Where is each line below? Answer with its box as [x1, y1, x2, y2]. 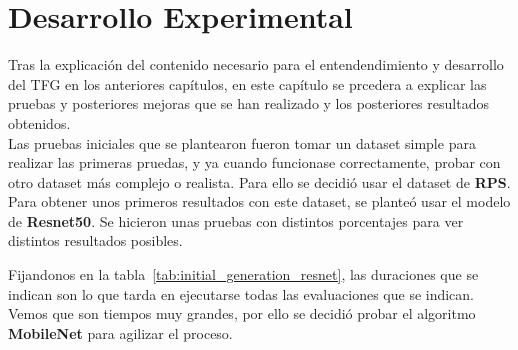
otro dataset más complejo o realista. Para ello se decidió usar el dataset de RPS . [8, 171, 511, 192]
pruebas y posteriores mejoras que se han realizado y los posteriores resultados [8, 93, 489, 114]
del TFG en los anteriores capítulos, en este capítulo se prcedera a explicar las [8, 73, 487, 94]
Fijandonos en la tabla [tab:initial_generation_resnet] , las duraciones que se [8, 264, 479, 285]
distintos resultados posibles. [8, 230, 183, 251]
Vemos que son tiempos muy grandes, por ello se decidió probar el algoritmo [8, 303, 476, 324]
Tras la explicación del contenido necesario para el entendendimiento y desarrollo [8, 54, 504, 75]
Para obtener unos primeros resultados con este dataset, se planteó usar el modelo [8, 191, 511, 212]
